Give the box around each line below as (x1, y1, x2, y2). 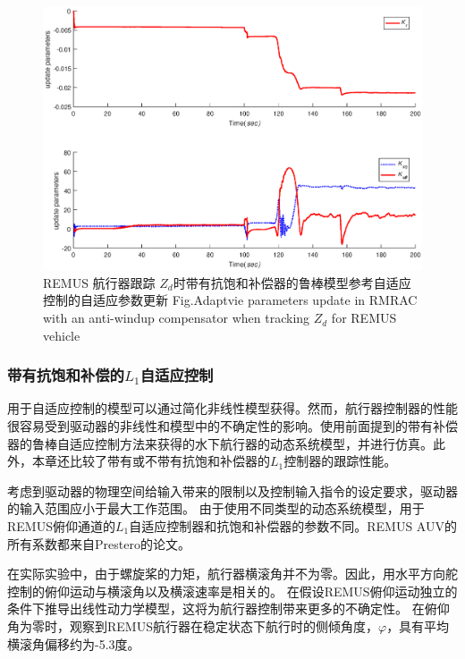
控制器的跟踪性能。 (283, 452, 397, 470)
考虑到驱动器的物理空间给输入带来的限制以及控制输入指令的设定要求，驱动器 (7, 481, 458, 500)
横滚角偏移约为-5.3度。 (7, 634, 140, 653)
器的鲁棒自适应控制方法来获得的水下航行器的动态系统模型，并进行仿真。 (7, 434, 433, 452)
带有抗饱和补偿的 (7, 364, 124, 386)
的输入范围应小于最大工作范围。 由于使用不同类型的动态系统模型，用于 (7, 499, 425, 518)
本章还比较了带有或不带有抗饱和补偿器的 (31, 452, 270, 470)
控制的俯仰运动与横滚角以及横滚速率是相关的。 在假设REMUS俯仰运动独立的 (7, 581, 458, 600)
